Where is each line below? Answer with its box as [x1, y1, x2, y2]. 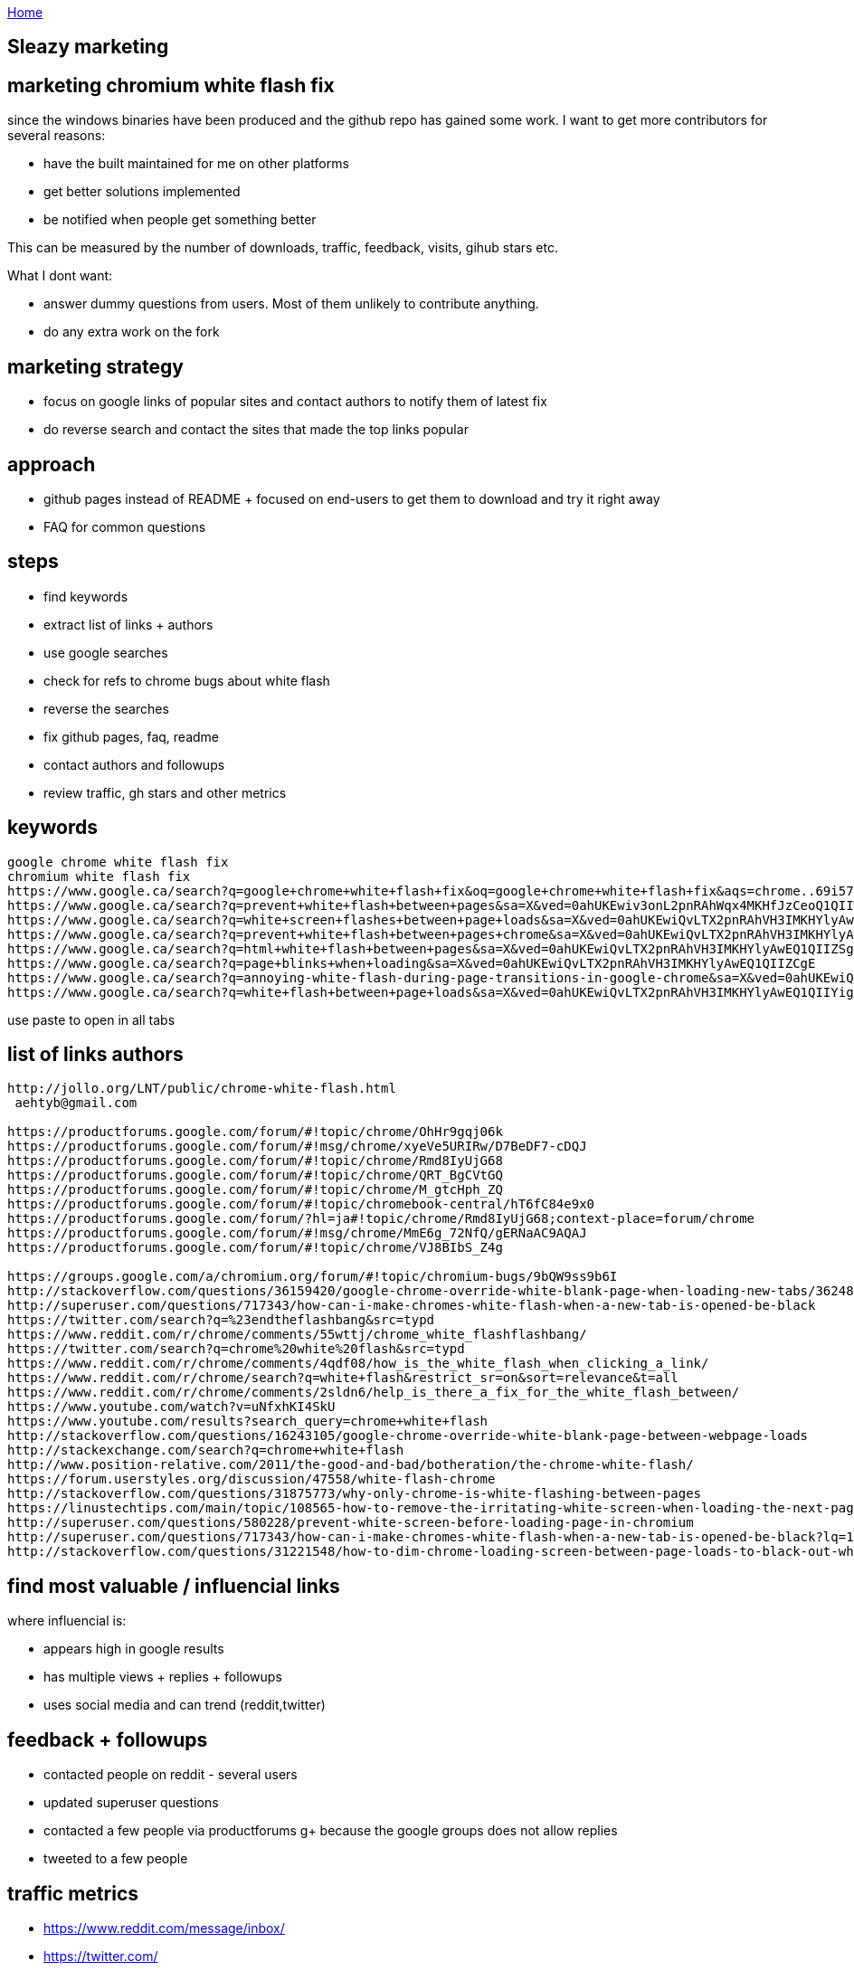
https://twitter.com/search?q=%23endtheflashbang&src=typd [7, 1312, 435, 1328]
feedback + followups [7, 1728, 208, 1751]
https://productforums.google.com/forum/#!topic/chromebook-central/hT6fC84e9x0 [7, 1197, 595, 1212]
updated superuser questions [43, 1795, 219, 1811]
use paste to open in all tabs [7, 1011, 176, 1028]
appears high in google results [43, 1641, 224, 1657]
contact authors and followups [43, 756, 225, 772]
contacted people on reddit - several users [43, 1767, 298, 1783]
